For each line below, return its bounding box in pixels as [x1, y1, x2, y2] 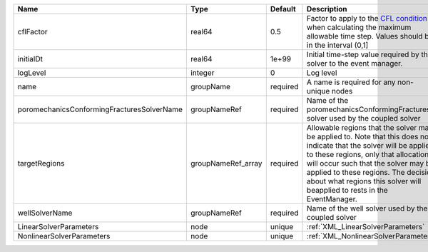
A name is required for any [307, 77, 396, 87]
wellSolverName [17, 208, 73, 218]
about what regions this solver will [307, 176, 422, 186]
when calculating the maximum [307, 22, 412, 32]
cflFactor [17, 27, 48, 36]
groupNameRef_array [190, 158, 263, 168]
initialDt [17, 54, 43, 64]
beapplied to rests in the [307, 186, 388, 195]
